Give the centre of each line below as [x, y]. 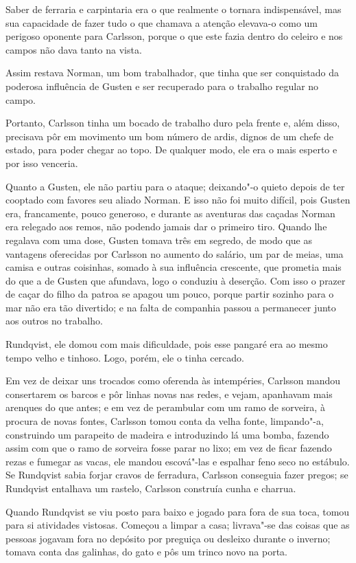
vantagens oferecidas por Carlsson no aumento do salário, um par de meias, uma [175, 253]
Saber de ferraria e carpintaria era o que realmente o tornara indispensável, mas [174, 9]
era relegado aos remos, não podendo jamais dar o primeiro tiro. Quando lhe [166, 227]
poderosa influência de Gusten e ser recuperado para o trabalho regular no [162, 86]
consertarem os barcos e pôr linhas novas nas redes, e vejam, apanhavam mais [169, 394]
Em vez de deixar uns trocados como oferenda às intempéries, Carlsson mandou [173, 380]
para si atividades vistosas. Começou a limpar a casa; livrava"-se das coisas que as [178, 525]
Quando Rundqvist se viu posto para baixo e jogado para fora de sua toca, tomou [178, 511]
